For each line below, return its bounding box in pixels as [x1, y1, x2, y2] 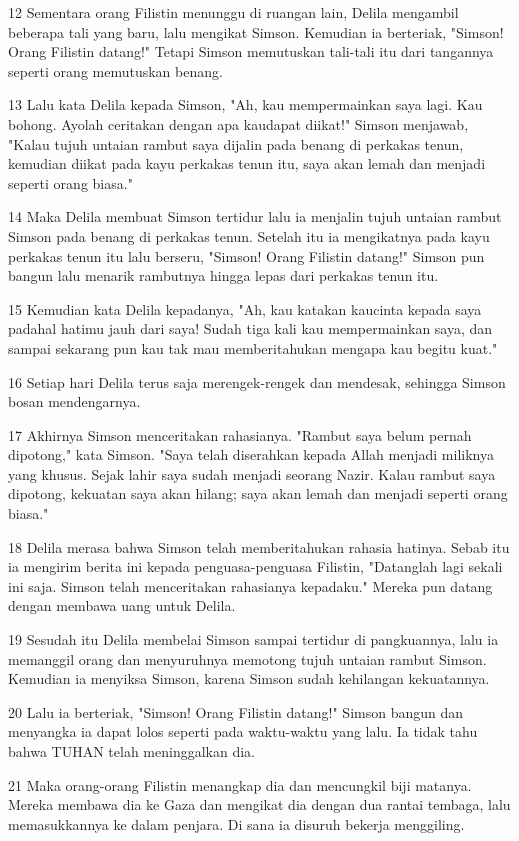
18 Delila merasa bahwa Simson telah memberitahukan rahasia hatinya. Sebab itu [8, 536, 510, 557]
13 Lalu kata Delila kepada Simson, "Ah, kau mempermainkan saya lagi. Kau [8, 94, 483, 115]
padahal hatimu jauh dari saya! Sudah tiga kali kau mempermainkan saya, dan [8, 318, 493, 339]
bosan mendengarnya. [8, 391, 141, 412]
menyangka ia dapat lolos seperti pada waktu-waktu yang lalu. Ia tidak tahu [8, 721, 478, 742]
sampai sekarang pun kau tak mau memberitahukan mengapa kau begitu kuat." [8, 337, 498, 358]
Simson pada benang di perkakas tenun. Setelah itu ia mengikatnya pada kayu [8, 225, 490, 246]
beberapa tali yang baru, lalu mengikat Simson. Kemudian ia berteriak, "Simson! [8, 21, 504, 42]
